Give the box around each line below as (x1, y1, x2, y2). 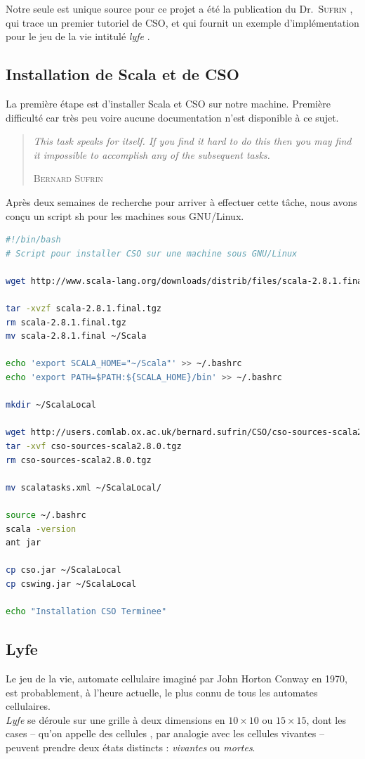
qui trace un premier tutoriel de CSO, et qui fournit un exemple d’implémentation (6, 15, 359, 30)
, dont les (306, 712, 346, 727)
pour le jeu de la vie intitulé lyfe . (6, 29, 150, 44)
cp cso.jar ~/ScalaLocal (6, 565, 121, 576)
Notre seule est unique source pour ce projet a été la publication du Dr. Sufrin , (6, 1, 353, 15)
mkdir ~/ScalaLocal (6, 400, 96, 410)
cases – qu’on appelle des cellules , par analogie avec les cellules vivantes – (6, 726, 324, 741)
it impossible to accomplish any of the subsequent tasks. (33, 147, 270, 162)
